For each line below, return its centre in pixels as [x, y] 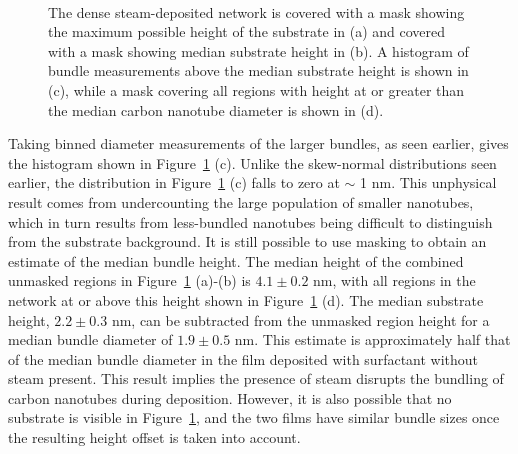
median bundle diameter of [90, 339]
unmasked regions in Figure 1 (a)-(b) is [129, 280]
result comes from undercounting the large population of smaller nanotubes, [241, 201]
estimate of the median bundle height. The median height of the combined [236, 260]
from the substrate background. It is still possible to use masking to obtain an [247, 241]
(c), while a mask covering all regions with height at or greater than [256, 89]
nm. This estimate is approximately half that [372, 339]
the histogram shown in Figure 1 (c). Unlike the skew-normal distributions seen [252, 162]
